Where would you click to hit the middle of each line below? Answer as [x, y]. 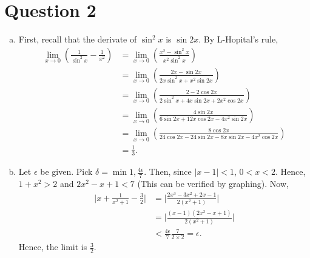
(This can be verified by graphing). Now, [213, 184]
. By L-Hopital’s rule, [238, 39]
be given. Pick [66, 171]
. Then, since [168, 171]
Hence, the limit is [53, 247]
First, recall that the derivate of [78, 39]
